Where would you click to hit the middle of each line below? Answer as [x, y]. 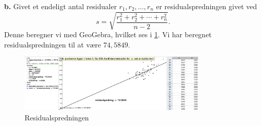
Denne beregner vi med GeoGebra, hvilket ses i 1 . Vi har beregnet [108, 34]
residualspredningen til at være [53, 44]
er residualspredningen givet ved [206, 6]
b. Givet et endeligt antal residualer [61, 6]
